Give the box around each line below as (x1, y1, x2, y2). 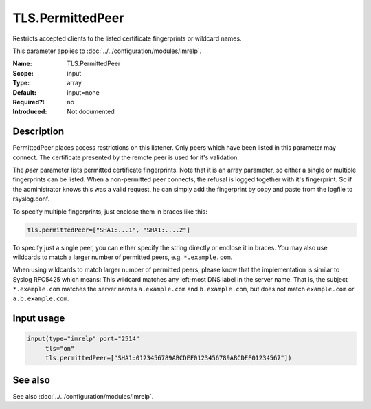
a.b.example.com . (12, 294, 69, 302)
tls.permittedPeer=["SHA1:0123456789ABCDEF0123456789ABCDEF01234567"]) (45, 354, 292, 362)
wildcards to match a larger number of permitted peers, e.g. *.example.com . (12, 253, 233, 261)
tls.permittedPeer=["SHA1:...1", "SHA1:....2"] (27, 225, 190, 234)
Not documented (67, 107, 115, 116)
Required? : (12, 98, 45, 106)
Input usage (12, 313, 65, 324)
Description (12, 126, 65, 137)
